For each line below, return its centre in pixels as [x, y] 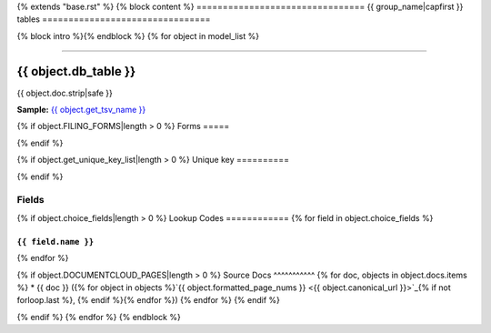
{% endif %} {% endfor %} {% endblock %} [99, 317]
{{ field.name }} [55, 242]
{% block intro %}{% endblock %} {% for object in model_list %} [138, 35]
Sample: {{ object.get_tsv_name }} [81, 110]
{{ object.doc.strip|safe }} [65, 93]
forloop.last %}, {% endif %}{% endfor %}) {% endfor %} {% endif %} [149, 300]
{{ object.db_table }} [76, 71]
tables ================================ [114, 19]
